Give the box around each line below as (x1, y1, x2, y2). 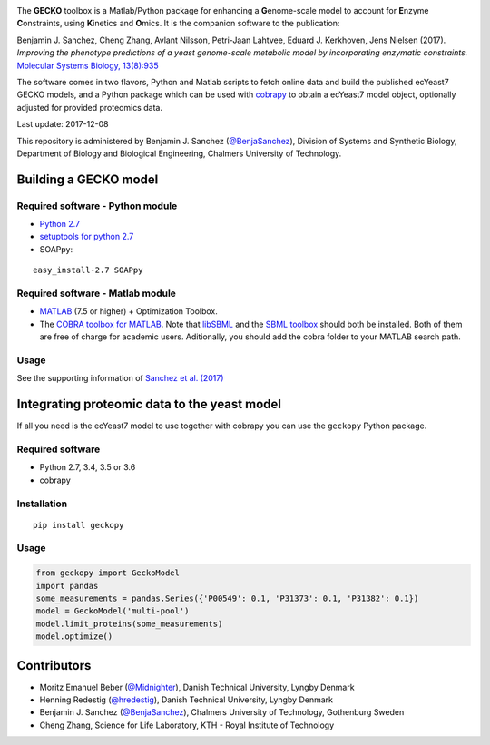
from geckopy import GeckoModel (35, 568, 181, 578)
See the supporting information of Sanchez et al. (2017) (16, 373, 224, 384)
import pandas (35, 581, 99, 591)
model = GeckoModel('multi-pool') (35, 606, 190, 616)
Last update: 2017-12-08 (16, 119, 109, 130)
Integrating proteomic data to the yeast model (16, 397, 281, 412)
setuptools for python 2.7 (39, 231, 134, 242)
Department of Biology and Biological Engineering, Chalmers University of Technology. (16, 148, 342, 159)
